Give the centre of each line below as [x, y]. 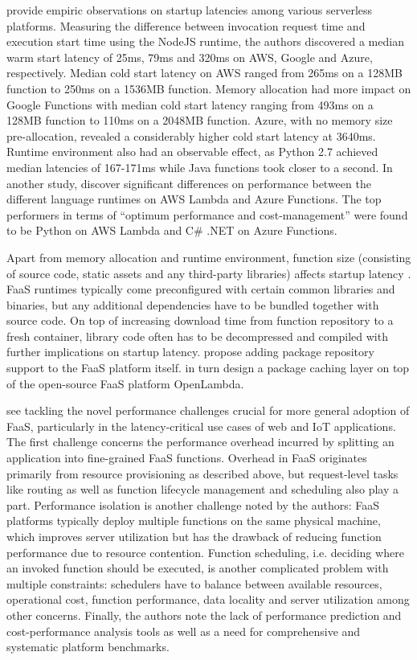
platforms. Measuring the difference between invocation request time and [186, 25]
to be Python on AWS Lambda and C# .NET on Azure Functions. [172, 230]
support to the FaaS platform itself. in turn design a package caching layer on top [208, 368]
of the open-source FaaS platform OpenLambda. [125, 383]
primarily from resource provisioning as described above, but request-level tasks [202, 473]
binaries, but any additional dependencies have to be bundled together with [193, 304]
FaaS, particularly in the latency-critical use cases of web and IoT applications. [201, 426]
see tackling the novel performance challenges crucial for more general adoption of [208, 410]
